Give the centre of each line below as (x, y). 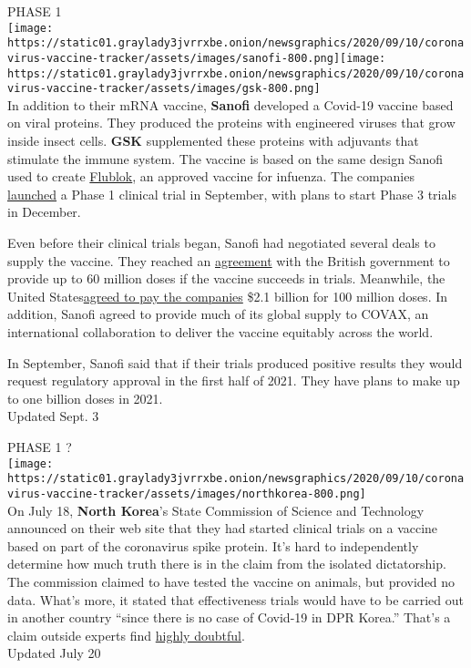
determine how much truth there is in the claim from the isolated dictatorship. (227, 564)
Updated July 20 (54, 653)
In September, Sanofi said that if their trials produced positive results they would (235, 362)
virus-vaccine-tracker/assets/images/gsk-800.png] (164, 89)
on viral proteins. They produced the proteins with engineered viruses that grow (231, 123)
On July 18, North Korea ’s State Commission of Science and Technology (216, 510)
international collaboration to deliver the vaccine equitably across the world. (220, 332)
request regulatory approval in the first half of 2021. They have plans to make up (234, 380)
